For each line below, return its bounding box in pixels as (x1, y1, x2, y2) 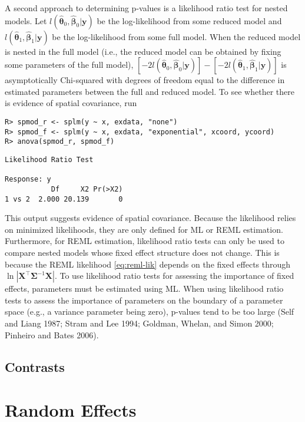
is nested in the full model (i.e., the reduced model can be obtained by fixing (5, 45, 281, 57)
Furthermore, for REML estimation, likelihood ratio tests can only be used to (5, 235, 284, 247)
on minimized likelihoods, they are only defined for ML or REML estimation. (5, 223, 283, 235)
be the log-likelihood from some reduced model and (97, 14, 282, 27)
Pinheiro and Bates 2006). (5, 328, 99, 341)
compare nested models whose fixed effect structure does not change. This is (5, 246, 280, 258)
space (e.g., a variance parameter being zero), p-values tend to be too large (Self (5, 305, 294, 318)
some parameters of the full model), (5, 58, 134, 71)
